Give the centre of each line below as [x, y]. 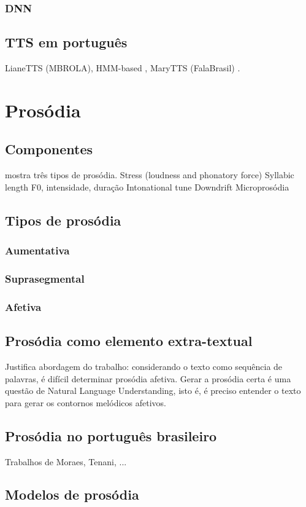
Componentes [49, 149]
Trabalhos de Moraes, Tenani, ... [66, 461]
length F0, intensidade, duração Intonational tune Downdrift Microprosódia [147, 187]
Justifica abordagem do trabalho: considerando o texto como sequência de [144, 366]
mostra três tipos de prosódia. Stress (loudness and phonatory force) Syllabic [150, 175]
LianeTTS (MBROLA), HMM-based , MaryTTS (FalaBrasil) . [123, 68]
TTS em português [66, 42]
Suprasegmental [45, 278]
